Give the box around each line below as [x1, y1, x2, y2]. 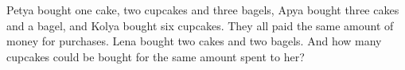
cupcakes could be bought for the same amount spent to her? [6, 48, 305, 64]
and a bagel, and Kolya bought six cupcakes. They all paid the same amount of [6, 17, 394, 33]
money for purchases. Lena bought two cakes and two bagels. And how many [6, 33, 382, 49]
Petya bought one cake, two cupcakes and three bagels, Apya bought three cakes [6, 2, 399, 17]
